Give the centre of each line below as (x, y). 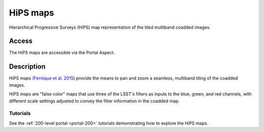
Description (27, 66)
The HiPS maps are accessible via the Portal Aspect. (62, 53)
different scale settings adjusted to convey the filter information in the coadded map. (94, 101)
